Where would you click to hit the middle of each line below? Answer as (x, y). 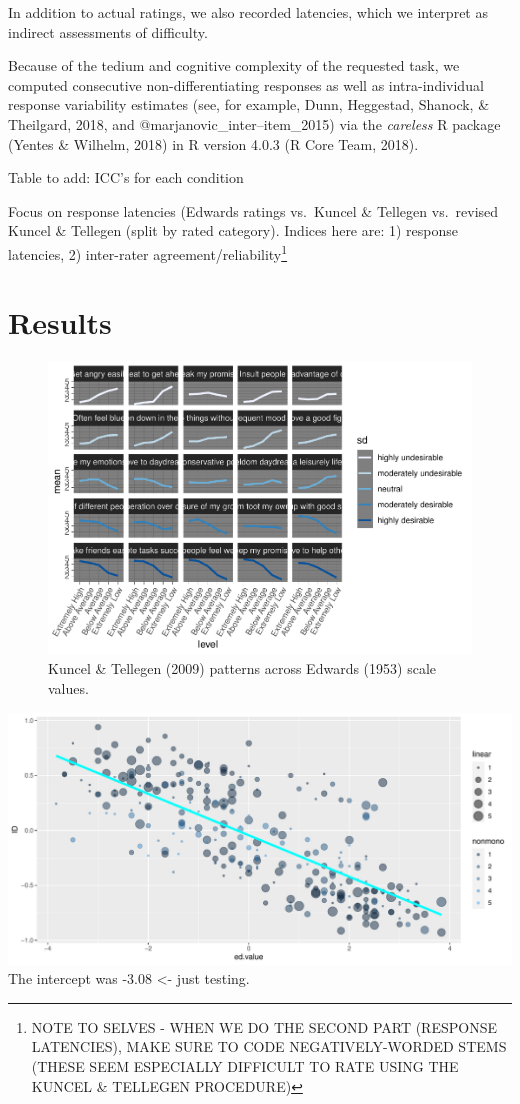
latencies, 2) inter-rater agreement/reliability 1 (148, 252)
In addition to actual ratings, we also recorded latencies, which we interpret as (248, 12)
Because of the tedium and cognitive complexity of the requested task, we (234, 65)
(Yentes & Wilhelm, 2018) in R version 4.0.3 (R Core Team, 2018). (213, 143)
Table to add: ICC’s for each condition (126, 177)
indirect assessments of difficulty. (108, 31)
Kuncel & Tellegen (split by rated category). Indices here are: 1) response (233, 230)
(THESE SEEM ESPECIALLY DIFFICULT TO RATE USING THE (245, 1066)
